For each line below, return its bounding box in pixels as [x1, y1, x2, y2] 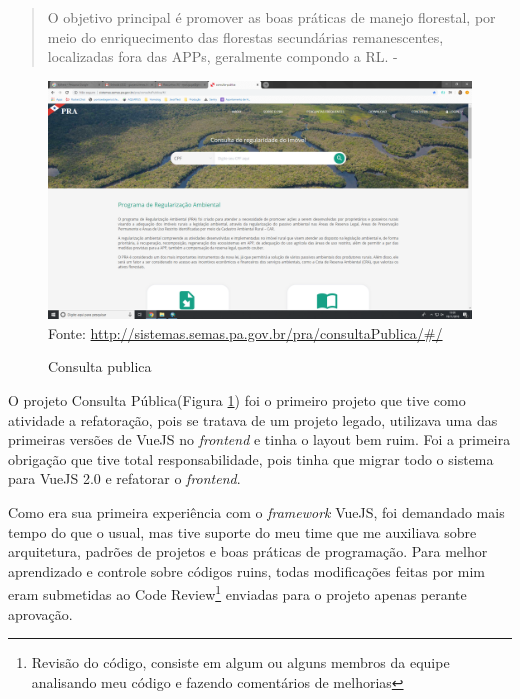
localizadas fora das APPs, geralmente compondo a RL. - [47, 46, 398, 67]
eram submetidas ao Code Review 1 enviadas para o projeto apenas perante [8, 581, 467, 605]
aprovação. [8, 603, 73, 624]
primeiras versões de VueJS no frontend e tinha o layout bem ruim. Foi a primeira [8, 429, 511, 450]
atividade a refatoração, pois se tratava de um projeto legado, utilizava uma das [8, 409, 498, 430]
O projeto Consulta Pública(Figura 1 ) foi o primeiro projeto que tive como [8, 390, 466, 411]
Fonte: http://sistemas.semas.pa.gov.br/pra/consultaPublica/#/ [48, 322, 443, 343]
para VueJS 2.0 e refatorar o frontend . [8, 468, 241, 489]
